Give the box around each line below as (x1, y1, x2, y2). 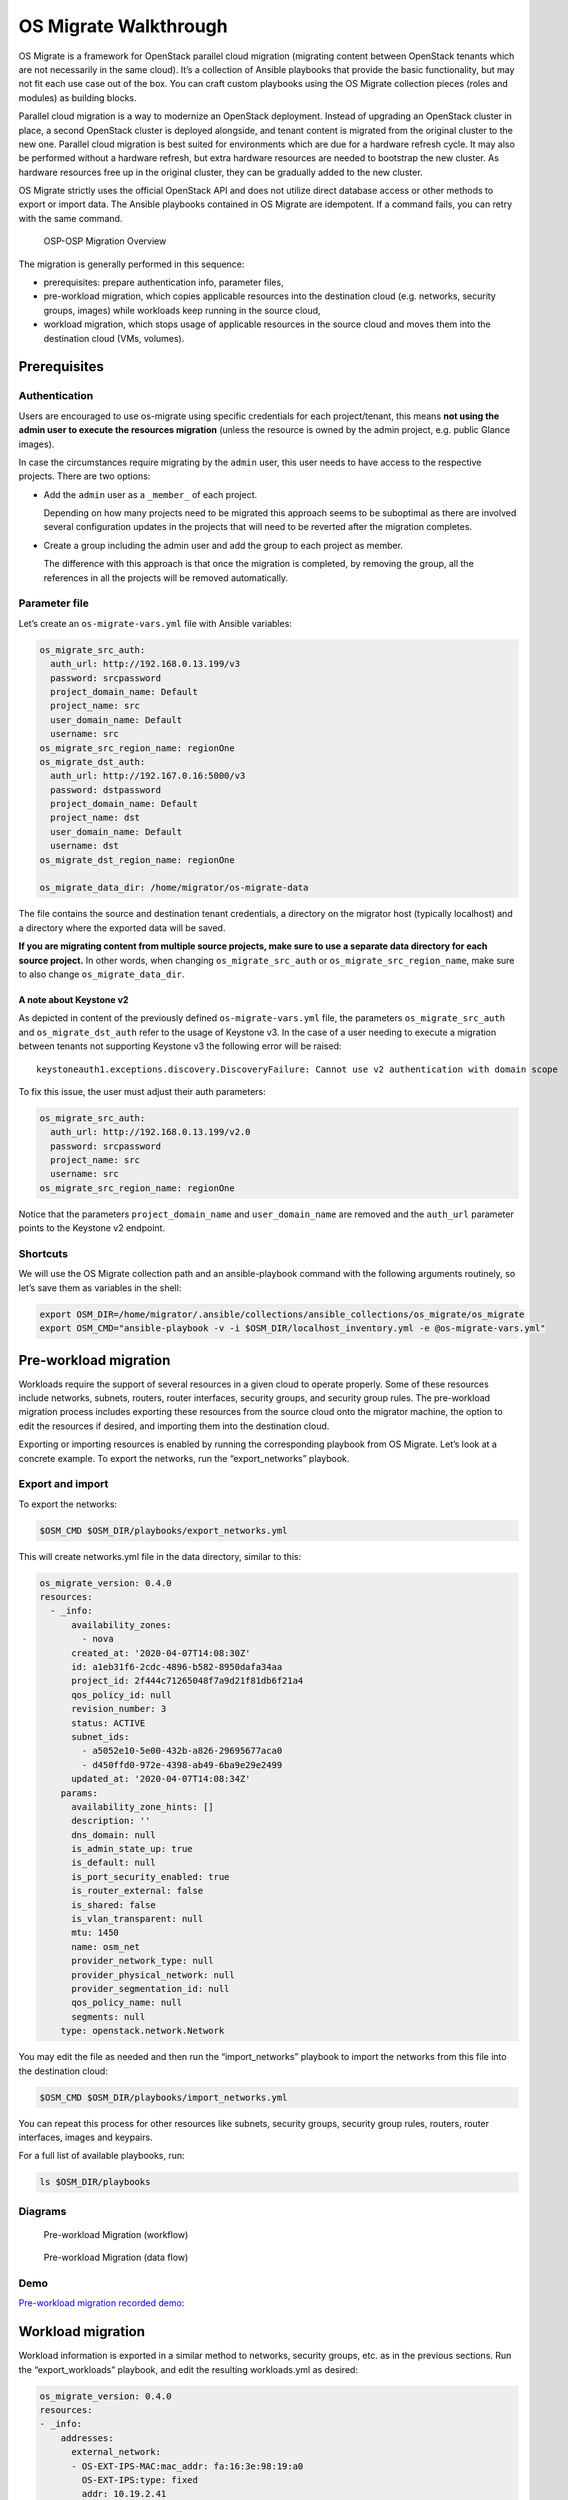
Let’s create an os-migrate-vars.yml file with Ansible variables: (18, 617, 292, 629)
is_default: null (71, 1857, 157, 1869)
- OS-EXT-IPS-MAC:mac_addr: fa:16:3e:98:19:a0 (71, 2460, 304, 2472)
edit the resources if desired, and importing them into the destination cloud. (18, 1420, 330, 1432)
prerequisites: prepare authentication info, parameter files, (43, 276, 284, 289)
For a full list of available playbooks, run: (18, 2150, 185, 2162)
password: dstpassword (50, 784, 162, 795)
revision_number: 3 (71, 1703, 167, 1715)
